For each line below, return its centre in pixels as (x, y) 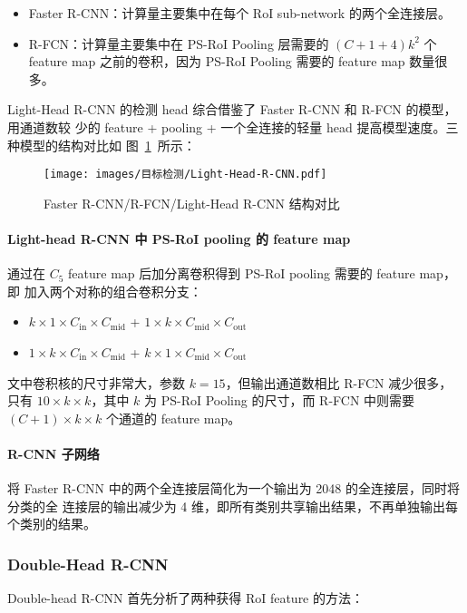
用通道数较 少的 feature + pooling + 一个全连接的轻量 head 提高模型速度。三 (233, 126)
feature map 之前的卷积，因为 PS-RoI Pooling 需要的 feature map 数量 (232, 61)
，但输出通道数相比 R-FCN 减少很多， (339, 382)
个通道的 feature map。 (173, 418)
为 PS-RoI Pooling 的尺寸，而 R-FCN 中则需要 (280, 400)
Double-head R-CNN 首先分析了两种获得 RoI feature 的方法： (185, 598)
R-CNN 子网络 (54, 453)
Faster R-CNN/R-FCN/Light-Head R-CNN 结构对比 (192, 203)
